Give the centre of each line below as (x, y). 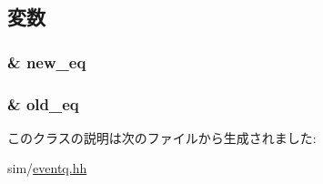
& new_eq (47, 61)
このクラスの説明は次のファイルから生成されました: (162, 137)
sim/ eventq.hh (47, 168)
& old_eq (43, 103)
